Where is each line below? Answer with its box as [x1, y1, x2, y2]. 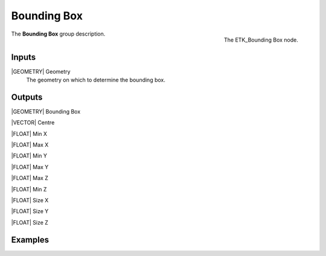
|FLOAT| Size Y [11, 208, 49, 215]
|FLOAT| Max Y [11, 163, 49, 170]
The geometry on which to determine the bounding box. [26, 76, 165, 84]
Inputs [11, 52, 36, 62]
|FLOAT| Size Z [11, 219, 48, 226]
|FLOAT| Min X [11, 130, 48, 137]
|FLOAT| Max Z [11, 174, 48, 182]
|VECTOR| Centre [11, 119, 55, 126]
